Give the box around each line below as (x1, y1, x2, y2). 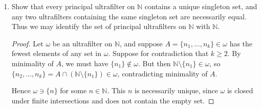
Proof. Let (11, 38, 43, 48)
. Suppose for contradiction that (108, 48, 209, 59)
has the (229, 38, 253, 48)
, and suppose (119, 38, 163, 48)
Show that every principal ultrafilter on (11, 1, 135, 11)
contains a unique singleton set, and (144, 1, 257, 11)
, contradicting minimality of (117, 68, 208, 78)
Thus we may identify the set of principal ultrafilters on (11, 21, 186, 32)
